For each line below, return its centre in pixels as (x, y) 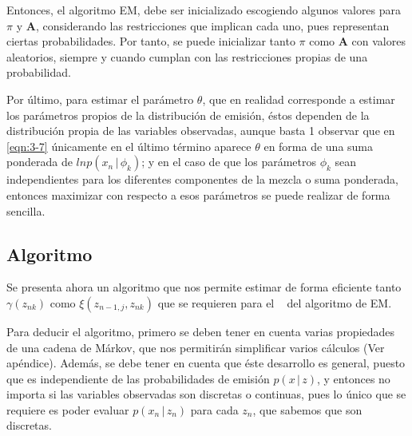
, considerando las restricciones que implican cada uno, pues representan (212, 25)
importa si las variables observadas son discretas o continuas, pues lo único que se (206, 394)
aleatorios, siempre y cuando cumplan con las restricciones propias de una (187, 56)
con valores (378, 41)
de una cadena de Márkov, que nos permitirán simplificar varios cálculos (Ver (196, 347)
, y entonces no (354, 378)
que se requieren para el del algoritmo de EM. (275, 302)
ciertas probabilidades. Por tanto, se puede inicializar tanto (151, 41)
